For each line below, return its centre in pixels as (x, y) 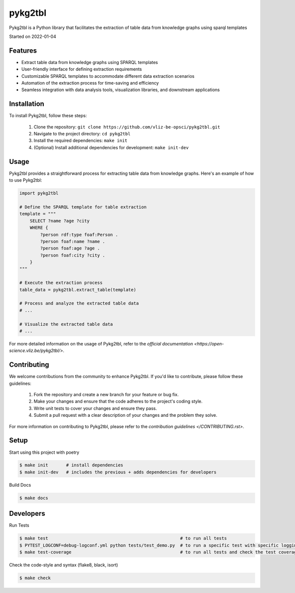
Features (23, 50)
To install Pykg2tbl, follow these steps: (48, 116)
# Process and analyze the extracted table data (79, 303)
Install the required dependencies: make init (81, 141)
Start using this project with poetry (44, 452)
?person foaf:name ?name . (73, 241)
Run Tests (19, 525)
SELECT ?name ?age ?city (60, 221)
